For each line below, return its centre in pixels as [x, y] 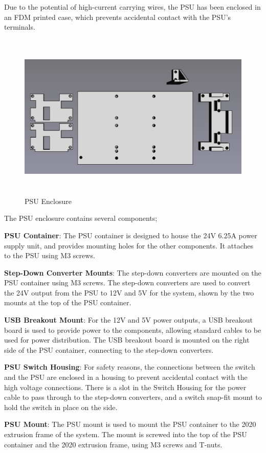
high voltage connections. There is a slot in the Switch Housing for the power [125, 387]
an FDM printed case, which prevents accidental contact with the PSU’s [118, 17]
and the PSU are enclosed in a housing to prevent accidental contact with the [126, 377]
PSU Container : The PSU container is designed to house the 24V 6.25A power [131, 235]
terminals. [20, 27]
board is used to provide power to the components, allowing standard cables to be [133, 330]
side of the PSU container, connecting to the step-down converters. [109, 349]
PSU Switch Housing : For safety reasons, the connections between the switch [130, 367]
